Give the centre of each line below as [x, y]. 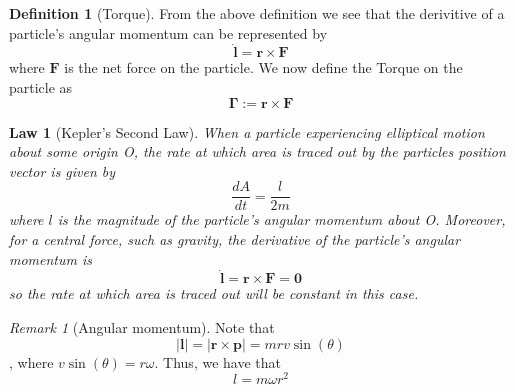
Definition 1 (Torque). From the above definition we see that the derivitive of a [257, 13]
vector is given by [62, 170]
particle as [41, 87]
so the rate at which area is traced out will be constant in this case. [214, 293]
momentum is [51, 258]
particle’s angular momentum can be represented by [168, 32]
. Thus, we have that [217, 361]
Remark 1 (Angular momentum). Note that [142, 327]
